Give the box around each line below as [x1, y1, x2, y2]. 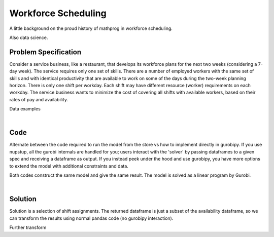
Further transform [9, 224, 47, 230]
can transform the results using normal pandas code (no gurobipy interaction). [9, 215, 174, 221]
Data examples [9, 106, 41, 112]
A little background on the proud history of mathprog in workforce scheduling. [9, 25, 173, 31]
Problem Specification [9, 48, 81, 56]
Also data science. [9, 34, 48, 41]
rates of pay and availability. [9, 96, 68, 102]
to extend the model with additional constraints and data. [9, 163, 129, 169]
